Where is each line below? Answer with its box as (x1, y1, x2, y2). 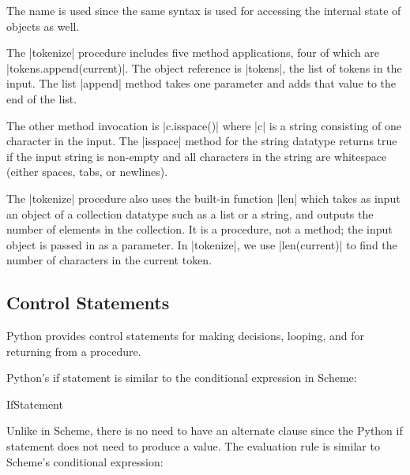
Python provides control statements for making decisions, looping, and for (6, 327, 365, 344)
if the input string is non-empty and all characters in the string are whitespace (6, 148, 387, 164)
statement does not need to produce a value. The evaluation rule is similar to (6, 438, 380, 454)
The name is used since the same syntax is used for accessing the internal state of (6, 2, 401, 18)
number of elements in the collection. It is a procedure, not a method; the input (6, 221, 393, 237)
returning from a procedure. (6, 342, 141, 359)
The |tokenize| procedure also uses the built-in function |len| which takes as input (6, 189, 401, 206)
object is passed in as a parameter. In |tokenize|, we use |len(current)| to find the (6, 236, 397, 252)
